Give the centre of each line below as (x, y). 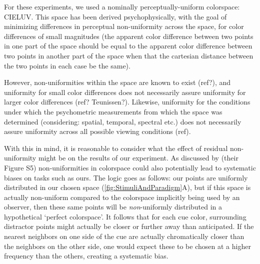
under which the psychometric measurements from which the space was (113, 111)
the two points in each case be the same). (67, 65)
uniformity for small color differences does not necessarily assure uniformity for (125, 92)
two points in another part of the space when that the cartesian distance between (129, 55)
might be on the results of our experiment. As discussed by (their (138, 158)
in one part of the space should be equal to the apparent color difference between (128, 46)
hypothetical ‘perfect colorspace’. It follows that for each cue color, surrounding (125, 216)
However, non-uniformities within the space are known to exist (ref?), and (117, 82)
